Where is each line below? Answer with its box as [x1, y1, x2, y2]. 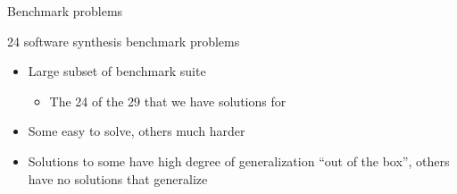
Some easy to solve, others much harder [28, 122, 245, 140]
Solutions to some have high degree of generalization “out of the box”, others [28, 151, 450, 170]
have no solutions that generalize [28, 169, 208, 188]
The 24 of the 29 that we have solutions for [49, 91, 287, 110]
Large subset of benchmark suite [28, 62, 206, 80]
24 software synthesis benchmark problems [7, 31, 240, 50]
